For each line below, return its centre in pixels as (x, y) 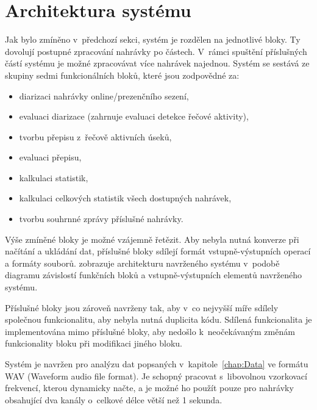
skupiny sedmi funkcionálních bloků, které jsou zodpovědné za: (122, 75)
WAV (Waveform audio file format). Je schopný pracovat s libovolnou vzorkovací (156, 376)
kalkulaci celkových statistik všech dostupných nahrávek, (125, 198)
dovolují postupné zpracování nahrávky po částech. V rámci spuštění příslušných (156, 51)
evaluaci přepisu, (50, 157)
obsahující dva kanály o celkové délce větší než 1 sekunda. (114, 399)
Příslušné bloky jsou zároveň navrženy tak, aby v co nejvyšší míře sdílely (142, 307)
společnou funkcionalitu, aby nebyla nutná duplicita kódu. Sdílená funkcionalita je (158, 319)
